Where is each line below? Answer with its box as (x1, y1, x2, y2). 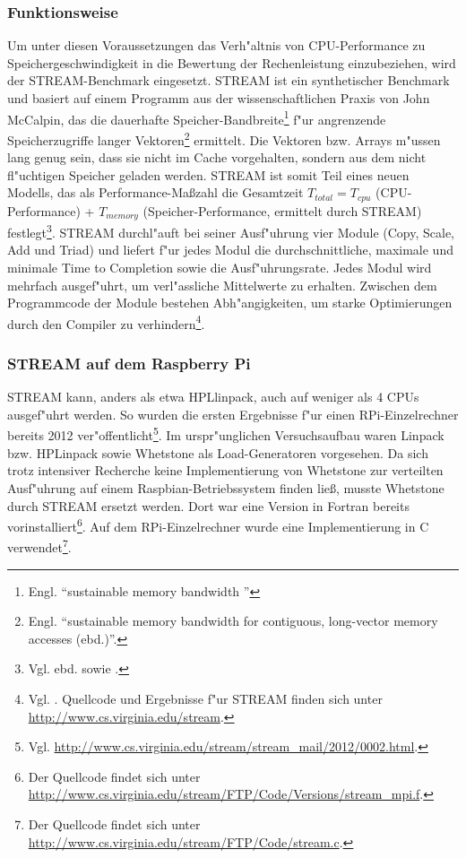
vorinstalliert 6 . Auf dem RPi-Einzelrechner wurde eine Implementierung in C (7, 515, 429, 535)
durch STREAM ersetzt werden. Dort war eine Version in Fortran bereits (7, 496, 410, 515)
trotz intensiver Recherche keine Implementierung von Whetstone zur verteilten (7, 461, 444, 480)
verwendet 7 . (7, 535, 72, 556)
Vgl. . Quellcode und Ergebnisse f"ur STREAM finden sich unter (28, 689, 383, 707)
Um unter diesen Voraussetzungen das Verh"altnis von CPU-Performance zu (7, 36, 426, 55)
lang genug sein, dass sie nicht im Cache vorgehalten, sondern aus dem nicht (7, 148, 427, 167)
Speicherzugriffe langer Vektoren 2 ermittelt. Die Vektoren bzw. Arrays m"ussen (7, 127, 441, 149)
